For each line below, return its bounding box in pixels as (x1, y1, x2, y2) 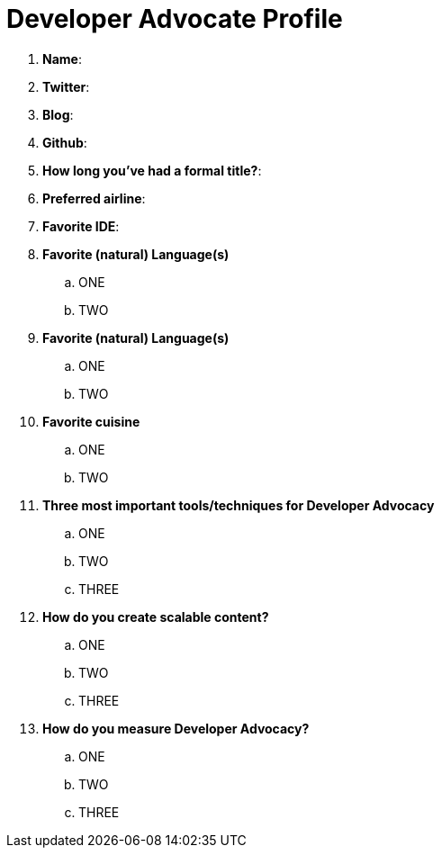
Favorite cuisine (42, 413, 140, 429)
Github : (42, 134, 87, 150)
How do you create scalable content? (42, 608, 269, 625)
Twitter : (42, 78, 90, 94)
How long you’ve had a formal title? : (42, 162, 262, 178)
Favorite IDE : (42, 218, 120, 234)
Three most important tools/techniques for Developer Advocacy (42, 497, 435, 513)
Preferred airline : (42, 190, 146, 206)
